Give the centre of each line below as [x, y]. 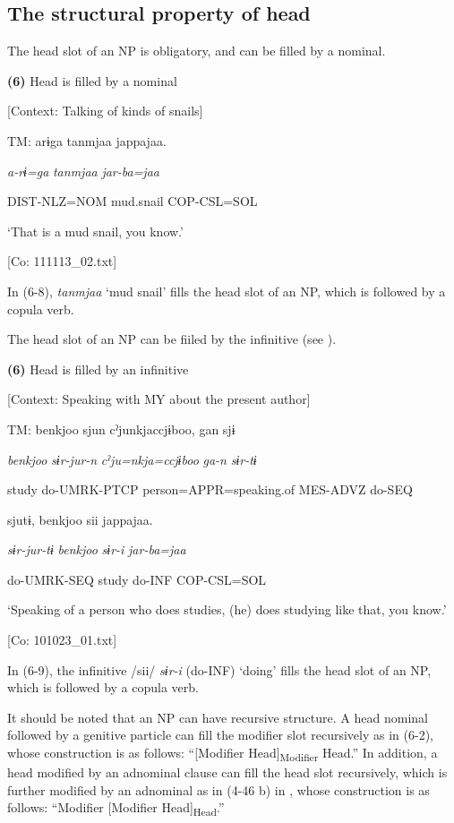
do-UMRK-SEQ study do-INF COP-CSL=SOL [137, 579]
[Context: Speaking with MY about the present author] [159, 399]
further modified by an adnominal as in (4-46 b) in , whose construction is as [218, 789]
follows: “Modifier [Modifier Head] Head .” [116, 809]
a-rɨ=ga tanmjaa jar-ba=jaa [83, 171]
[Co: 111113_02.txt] [62, 261]
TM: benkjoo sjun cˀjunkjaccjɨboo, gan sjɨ [121, 429]
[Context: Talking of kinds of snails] [105, 111]
